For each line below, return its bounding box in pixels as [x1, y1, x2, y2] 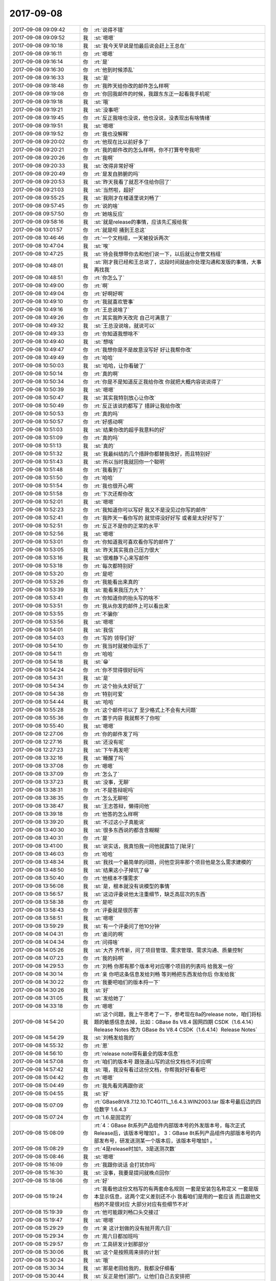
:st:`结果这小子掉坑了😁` [94, 866, 151, 874]
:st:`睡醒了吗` [94, 754, 125, 761]
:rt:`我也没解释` [94, 130, 130, 137]
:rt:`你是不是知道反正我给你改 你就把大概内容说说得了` [94, 378, 223, 385]
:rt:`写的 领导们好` [94, 634, 136, 642]
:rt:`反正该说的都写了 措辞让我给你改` [94, 402, 182, 409]
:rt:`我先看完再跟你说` [94, 1082, 145, 1089]
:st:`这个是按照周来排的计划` [94, 1248, 161, 1255]
